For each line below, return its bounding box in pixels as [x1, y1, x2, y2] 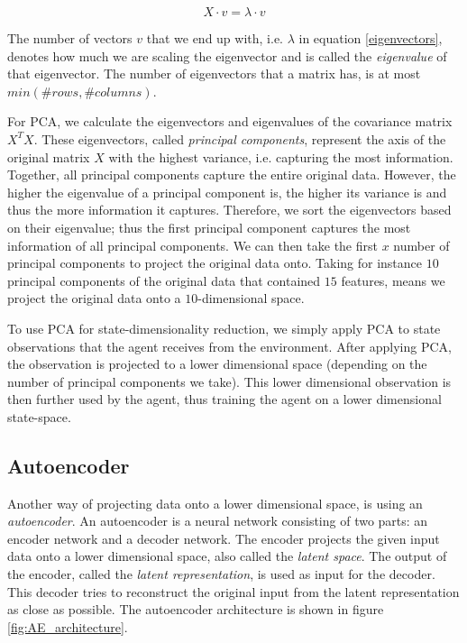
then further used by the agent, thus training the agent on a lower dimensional [7, 390, 442, 409]
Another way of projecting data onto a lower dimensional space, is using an [7, 493, 423, 512]
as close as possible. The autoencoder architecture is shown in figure [7, 600, 384, 619]
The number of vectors [7, 29, 133, 47]
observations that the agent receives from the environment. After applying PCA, [7, 336, 452, 355]
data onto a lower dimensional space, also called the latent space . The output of [7, 547, 447, 565]
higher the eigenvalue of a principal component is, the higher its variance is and [7, 182, 447, 201]
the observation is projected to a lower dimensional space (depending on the [7, 354, 427, 373]
